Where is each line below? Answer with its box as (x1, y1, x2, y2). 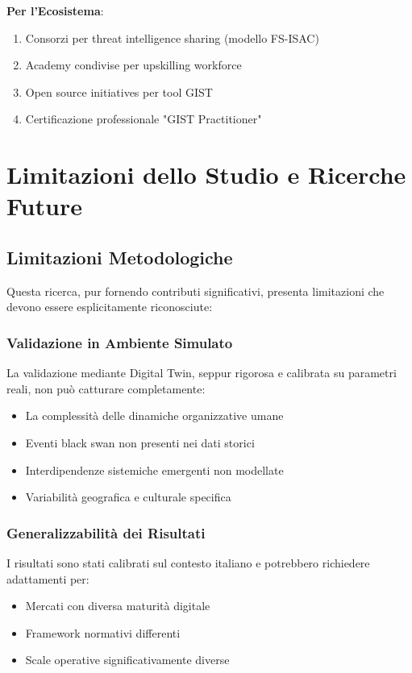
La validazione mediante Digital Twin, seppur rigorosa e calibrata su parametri (6, 364, 397, 381)
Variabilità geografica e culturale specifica (25, 488, 231, 505)
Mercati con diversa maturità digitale (25, 597, 210, 614)
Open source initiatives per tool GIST (25, 83, 213, 100)
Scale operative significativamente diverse (25, 651, 230, 668)
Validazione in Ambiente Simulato (6, 332, 233, 352)
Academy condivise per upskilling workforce (25, 56, 242, 73)
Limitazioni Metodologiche (6, 244, 233, 269)
